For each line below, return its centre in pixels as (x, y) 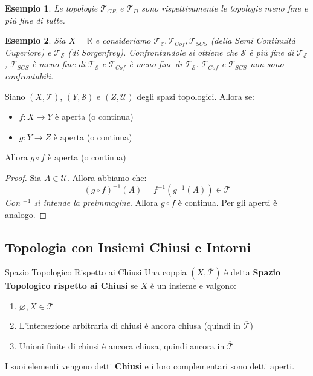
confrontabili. (29, 75)
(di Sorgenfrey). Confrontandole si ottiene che (153, 52)
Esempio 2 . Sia (35, 40)
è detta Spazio (252, 272)
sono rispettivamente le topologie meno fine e (225, 8)
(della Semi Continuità (253, 40)
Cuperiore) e (28, 52)
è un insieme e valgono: (193, 285)
